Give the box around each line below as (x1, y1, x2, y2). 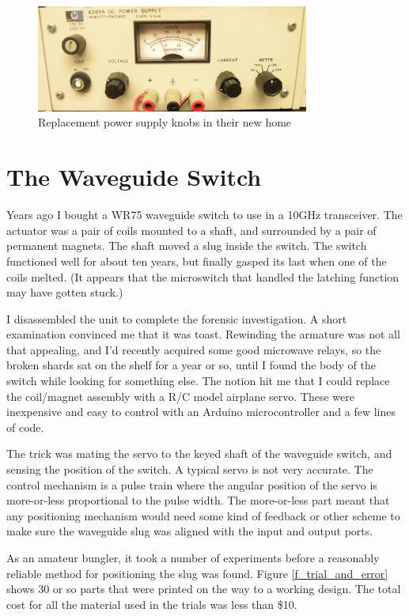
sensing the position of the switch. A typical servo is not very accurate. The (6, 461, 373, 478)
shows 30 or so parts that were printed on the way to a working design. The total (6, 580, 401, 597)
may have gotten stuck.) (6, 284, 123, 300)
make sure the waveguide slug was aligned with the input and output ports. (6, 523, 373, 539)
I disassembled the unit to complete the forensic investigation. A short (6, 310, 347, 327)
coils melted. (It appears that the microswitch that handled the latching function (6, 268, 400, 285)
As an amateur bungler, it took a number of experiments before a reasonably (6, 550, 380, 565)
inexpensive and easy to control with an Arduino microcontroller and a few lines (6, 403, 396, 420)
